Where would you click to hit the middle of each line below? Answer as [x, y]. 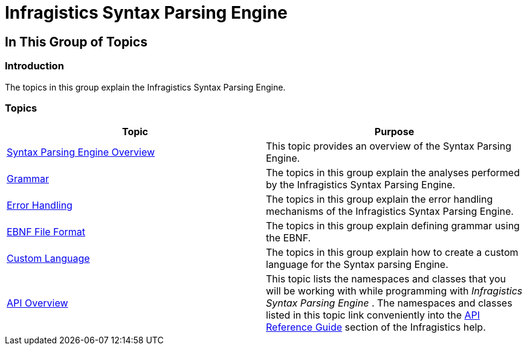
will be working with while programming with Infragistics [394, 291]
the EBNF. [289, 238]
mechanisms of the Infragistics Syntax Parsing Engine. [390, 212]
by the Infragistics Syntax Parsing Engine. [361, 185]
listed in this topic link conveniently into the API [373, 315]
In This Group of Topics [76, 42]
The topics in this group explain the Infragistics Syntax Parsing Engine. [145, 87]
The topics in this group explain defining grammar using [393, 226]
